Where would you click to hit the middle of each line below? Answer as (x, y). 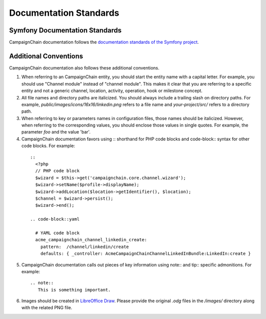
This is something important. (74, 290)
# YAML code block (57, 233)
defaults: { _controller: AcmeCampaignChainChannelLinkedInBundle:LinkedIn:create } (146, 254)
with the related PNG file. (47, 308)
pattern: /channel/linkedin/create (84, 247)
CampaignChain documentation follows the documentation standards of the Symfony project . (104, 42)
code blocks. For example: (48, 146)
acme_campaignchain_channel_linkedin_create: (91, 240)
